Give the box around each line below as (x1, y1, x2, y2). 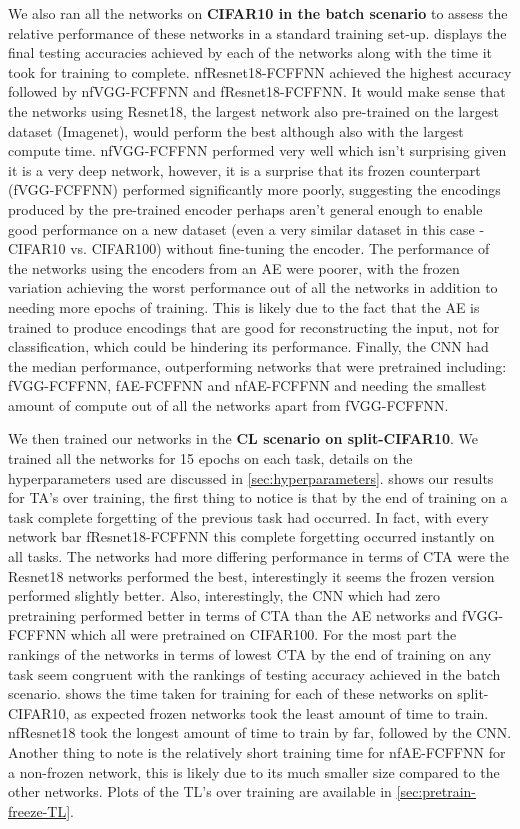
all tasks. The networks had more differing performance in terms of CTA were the (8, 546, 510, 567)
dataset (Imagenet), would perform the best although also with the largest (8, 120, 464, 141)
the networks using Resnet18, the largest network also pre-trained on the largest (8, 100, 499, 121)
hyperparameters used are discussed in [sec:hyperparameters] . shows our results (8, 467, 494, 488)
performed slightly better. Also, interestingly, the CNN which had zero (8, 585, 441, 606)
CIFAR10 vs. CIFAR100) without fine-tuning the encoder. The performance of (8, 238, 490, 259)
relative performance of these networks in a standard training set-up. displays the (8, 22, 507, 43)
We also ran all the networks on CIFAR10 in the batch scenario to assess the (8, 3, 508, 23)
